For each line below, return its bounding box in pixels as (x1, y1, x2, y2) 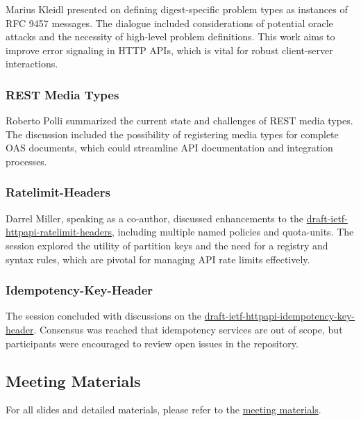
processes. (6, 154, 47, 168)
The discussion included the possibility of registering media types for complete (6, 126, 339, 141)
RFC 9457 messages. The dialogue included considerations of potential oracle (6, 15, 333, 30)
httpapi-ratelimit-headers (6, 224, 112, 239)
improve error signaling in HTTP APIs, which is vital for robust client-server (6, 42, 333, 57)
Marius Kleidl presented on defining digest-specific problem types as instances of (6, 2, 348, 16)
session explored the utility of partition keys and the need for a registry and (6, 238, 328, 252)
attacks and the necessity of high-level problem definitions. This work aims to (6, 29, 335, 44)
